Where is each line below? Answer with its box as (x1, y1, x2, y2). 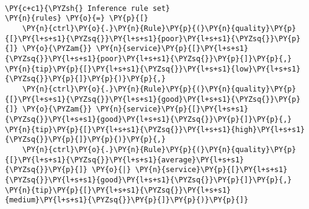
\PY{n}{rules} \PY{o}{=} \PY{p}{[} (5, 14, 149, 23)
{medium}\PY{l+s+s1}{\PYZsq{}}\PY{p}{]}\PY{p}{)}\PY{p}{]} (5, 196, 248, 205)
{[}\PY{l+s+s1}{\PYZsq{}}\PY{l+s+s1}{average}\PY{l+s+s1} (5, 155, 244, 164)
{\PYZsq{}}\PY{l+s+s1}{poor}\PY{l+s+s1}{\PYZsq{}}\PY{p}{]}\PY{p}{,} (5, 55, 292, 64)
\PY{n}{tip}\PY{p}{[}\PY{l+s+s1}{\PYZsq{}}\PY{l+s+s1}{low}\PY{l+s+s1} (5, 64, 301, 73)
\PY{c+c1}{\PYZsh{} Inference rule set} (5, 4, 171, 13)
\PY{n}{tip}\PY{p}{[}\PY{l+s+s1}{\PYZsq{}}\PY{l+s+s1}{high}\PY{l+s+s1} (5, 125, 305, 134)
